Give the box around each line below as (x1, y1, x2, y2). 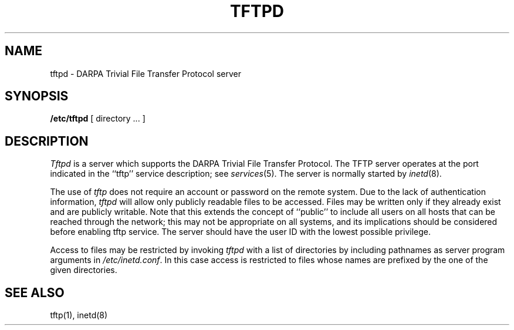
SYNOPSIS (5, 89, 69, 104)
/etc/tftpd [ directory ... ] (50, 113, 146, 124)
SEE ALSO (5, 285, 65, 300)
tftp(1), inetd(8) (50, 310, 108, 321)
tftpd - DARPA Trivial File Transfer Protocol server (50, 68, 241, 79)
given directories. (50, 265, 117, 275)
